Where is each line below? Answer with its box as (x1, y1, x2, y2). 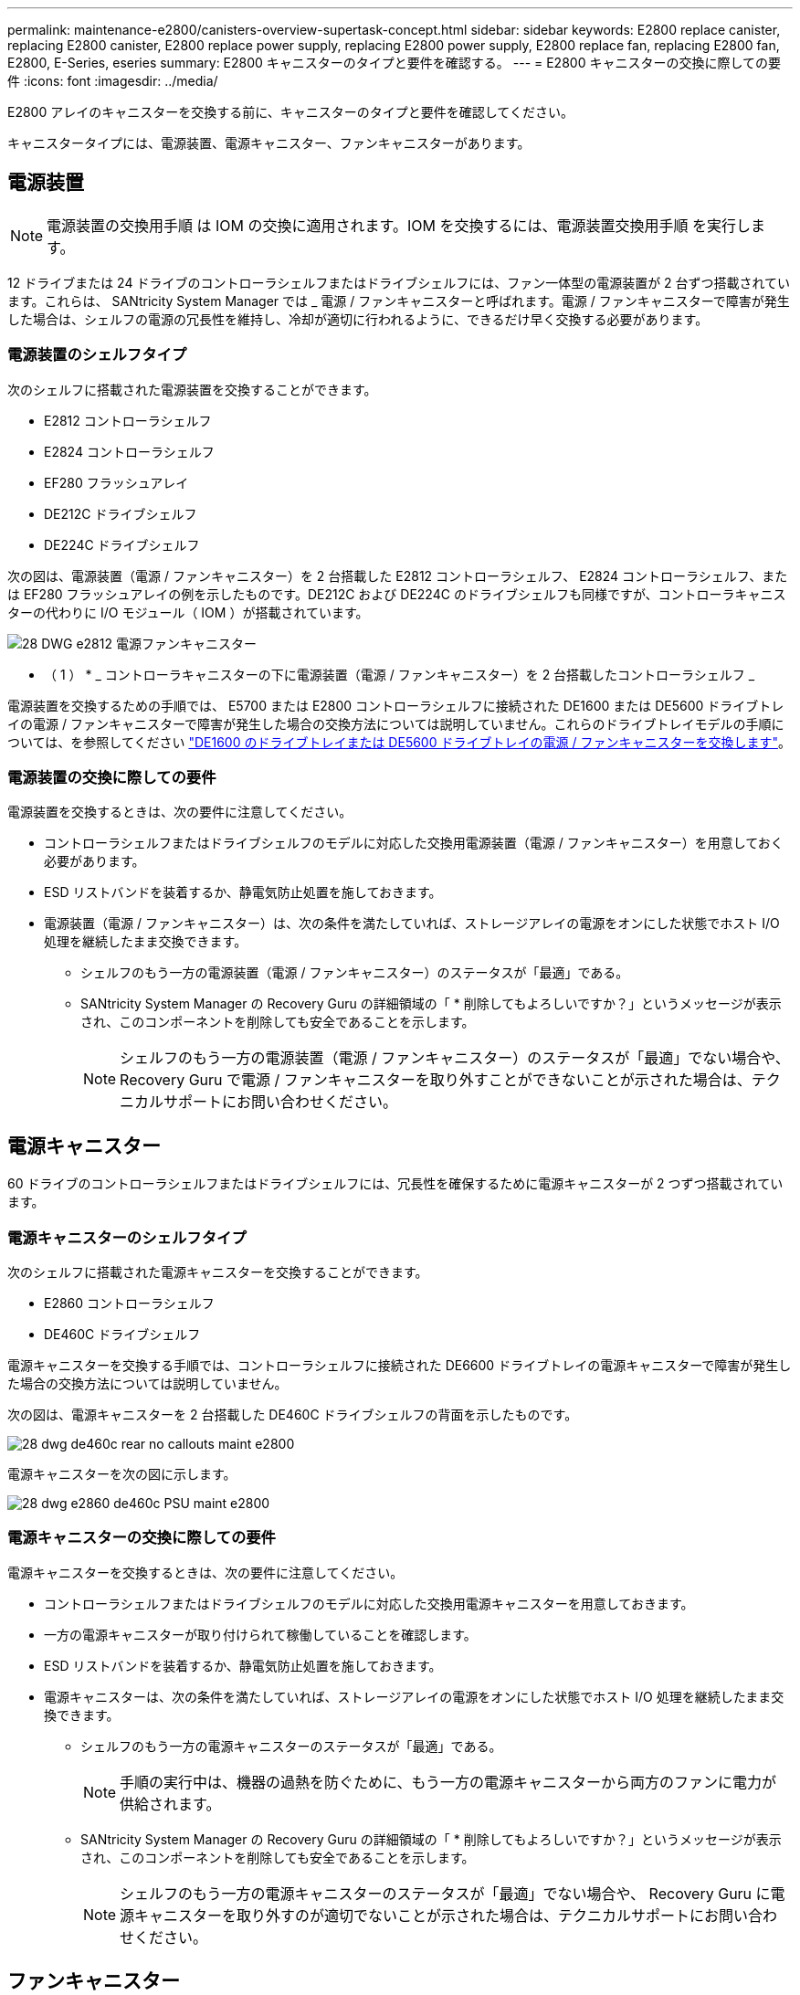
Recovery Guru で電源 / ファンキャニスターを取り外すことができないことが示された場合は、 (120, 1071, 752, 1090)
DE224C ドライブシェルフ (44, 536, 200, 553)
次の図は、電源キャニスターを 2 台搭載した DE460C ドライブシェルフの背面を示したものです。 (7, 1406, 578, 1422)
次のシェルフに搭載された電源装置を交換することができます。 (7, 381, 377, 397)
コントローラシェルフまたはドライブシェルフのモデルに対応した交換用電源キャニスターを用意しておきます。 (44, 1595, 694, 1611)
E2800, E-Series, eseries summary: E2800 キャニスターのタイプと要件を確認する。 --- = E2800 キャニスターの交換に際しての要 (7, 55, 782, 70)
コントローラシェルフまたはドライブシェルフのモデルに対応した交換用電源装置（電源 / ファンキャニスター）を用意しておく (44, 835, 784, 851)
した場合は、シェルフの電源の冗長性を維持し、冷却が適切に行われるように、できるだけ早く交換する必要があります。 (7, 311, 709, 327)
